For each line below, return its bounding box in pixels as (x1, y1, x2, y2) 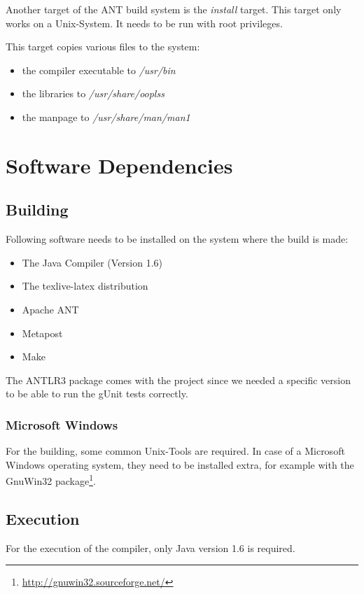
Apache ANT (22, 302, 79, 316)
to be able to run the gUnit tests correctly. (6, 386, 188, 401)
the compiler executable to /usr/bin (22, 62, 176, 77)
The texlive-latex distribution (22, 278, 148, 293)
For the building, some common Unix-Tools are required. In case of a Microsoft (6, 444, 345, 458)
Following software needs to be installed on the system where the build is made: (6, 232, 349, 246)
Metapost (22, 325, 63, 340)
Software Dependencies (6, 150, 233, 179)
